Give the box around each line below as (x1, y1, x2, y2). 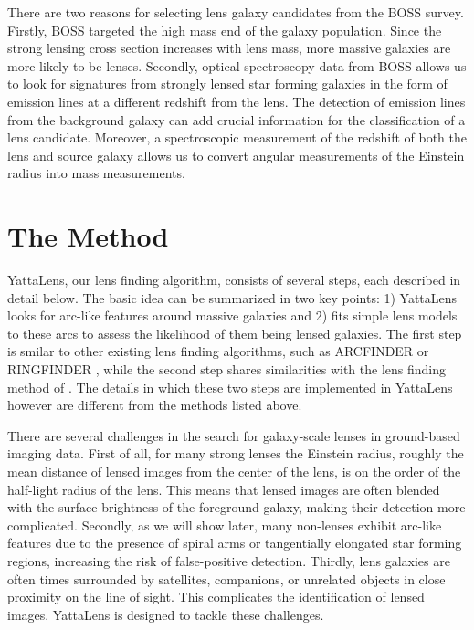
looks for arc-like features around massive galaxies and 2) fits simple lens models (7, 306, 458, 325)
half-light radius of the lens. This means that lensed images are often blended (7, 479, 440, 499)
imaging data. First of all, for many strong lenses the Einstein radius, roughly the (7, 444, 464, 463)
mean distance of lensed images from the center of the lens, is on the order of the (7, 462, 461, 480)
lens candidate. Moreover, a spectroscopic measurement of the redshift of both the (7, 128, 468, 147)
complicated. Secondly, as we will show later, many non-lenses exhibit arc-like (7, 515, 442, 534)
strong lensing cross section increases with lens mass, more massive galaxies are (7, 38, 451, 58)
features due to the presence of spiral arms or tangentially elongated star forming (7, 533, 462, 552)
